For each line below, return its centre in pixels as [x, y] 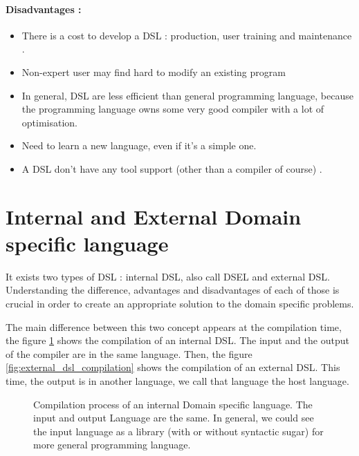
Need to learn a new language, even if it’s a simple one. [139, 145]
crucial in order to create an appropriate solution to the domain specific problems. [180, 304]
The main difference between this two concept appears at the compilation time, [174, 326]
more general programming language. [112, 445]
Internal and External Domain [154, 216]
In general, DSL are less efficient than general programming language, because [187, 95]
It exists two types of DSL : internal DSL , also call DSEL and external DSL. [168, 276]
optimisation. [50, 122]
